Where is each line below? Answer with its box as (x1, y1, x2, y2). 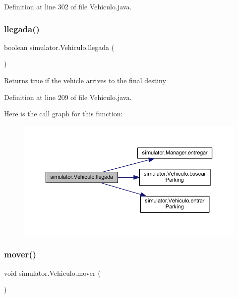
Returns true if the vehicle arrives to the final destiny (4, 75, 166, 85)
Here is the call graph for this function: (4, 108, 123, 119)
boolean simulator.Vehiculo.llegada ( (4, 42, 115, 52)
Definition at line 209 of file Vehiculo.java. (4, 92, 132, 102)
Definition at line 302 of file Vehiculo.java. (4, 1, 132, 11)
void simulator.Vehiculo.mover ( (4, 267, 101, 278)
